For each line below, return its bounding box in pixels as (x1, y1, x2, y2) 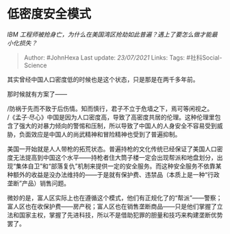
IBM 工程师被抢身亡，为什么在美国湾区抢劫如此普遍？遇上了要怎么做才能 (7, 30, 212, 38)
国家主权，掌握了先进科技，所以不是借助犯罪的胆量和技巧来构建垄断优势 (18, 211, 223, 219)
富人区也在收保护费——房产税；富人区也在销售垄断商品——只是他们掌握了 (7, 202, 217, 210)
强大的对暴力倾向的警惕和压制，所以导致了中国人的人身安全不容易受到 (18, 121, 217, 130)
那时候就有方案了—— (7, 90, 67, 98)
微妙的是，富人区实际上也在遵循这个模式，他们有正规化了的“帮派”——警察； (7, 194, 222, 202)
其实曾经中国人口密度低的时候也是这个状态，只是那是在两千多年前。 (7, 75, 199, 83)
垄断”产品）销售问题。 (7, 179, 71, 187)
